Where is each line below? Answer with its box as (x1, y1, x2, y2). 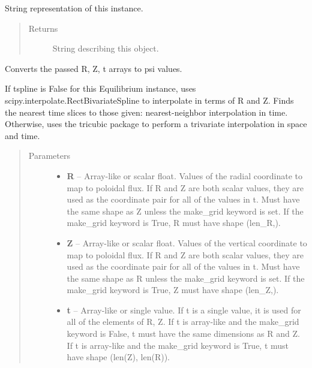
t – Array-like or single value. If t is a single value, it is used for (67, 303, 301, 316)
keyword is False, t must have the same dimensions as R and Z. (67, 327, 300, 340)
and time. (5, 129, 40, 141)
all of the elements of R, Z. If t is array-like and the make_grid (67, 315, 299, 328)
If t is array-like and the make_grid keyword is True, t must (67, 339, 289, 351)
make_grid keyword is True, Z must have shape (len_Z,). (67, 283, 279, 296)
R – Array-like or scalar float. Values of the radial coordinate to (67, 169, 303, 182)
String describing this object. (52, 42, 159, 55)
